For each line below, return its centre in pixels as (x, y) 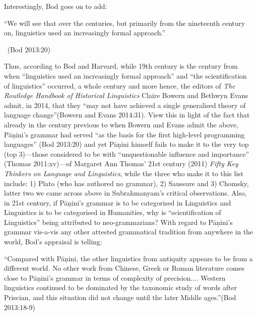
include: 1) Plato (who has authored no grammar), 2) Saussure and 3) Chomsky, (127, 183)
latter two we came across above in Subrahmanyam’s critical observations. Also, (126, 193)
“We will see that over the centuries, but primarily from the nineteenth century (125, 23)
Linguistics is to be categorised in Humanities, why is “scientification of (113, 212)
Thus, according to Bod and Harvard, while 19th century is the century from (121, 66)
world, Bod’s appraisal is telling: (53, 242)
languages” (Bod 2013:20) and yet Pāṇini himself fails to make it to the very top (127, 144)
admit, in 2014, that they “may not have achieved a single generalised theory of (125, 105)
